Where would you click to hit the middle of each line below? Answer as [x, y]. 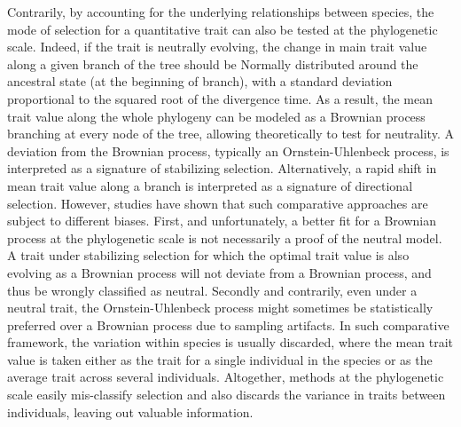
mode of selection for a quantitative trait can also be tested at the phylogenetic [223, 29]
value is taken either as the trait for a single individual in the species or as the [220, 359]
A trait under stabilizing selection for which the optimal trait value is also [208, 255]
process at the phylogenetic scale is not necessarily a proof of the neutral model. [225, 237]
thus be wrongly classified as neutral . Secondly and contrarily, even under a [212, 290]
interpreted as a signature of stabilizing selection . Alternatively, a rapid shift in [222, 168]
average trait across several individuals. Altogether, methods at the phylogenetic [226, 377]
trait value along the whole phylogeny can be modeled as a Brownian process [216, 116]
